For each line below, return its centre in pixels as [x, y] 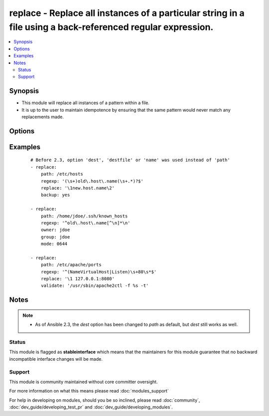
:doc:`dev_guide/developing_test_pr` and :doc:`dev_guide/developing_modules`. [91, 407]
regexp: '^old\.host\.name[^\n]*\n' [85, 223]
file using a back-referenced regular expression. [111, 27]
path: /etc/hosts [62, 174]
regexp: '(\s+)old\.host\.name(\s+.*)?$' [92, 181]
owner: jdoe [55, 230]
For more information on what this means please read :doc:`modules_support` [89, 391]
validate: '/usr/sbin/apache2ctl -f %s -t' [95, 286]
